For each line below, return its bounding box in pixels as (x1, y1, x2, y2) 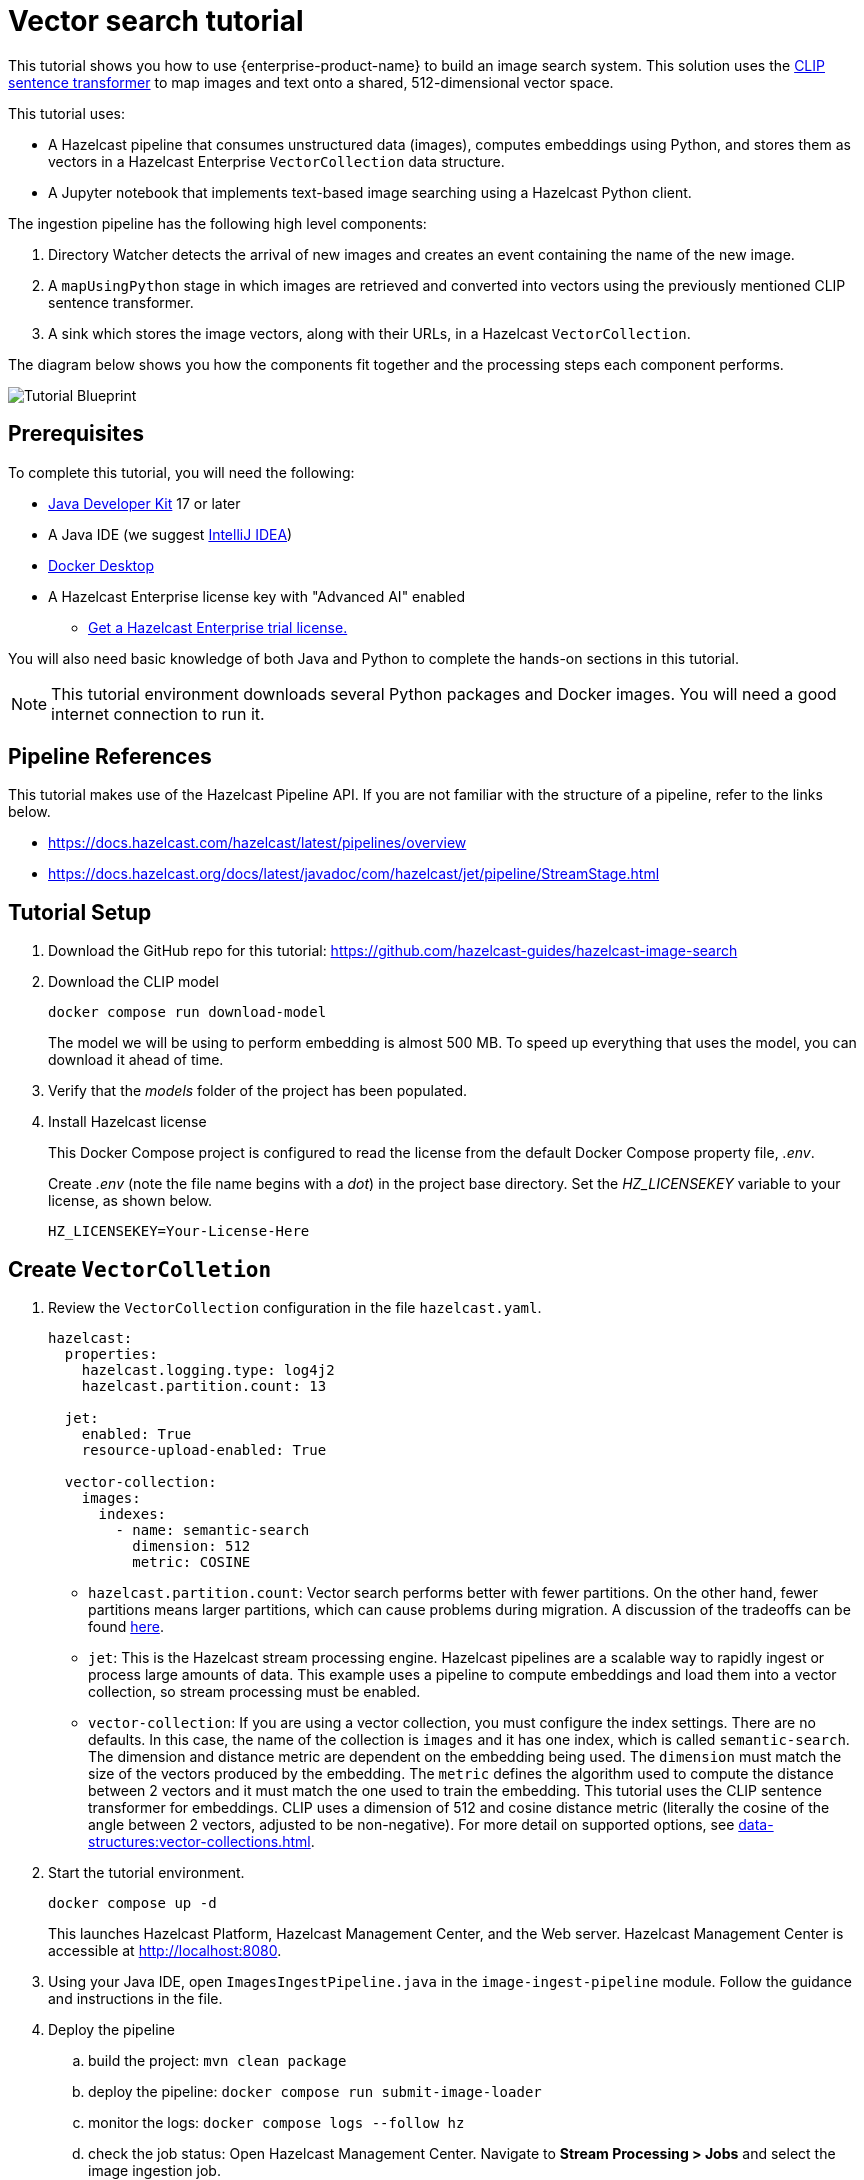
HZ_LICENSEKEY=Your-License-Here (48, 1223, 310, 1240)
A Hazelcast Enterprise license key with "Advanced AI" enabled (48, 587, 466, 605)
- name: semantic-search (115, 1522, 310, 1539)
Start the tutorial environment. (48, 1864, 245, 1882)
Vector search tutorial (8, 4, 304, 38)
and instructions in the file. (48, 1990, 223, 2008)
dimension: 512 (132, 1538, 251, 1555)
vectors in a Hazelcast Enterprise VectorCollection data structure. (48, 152, 505, 170)
